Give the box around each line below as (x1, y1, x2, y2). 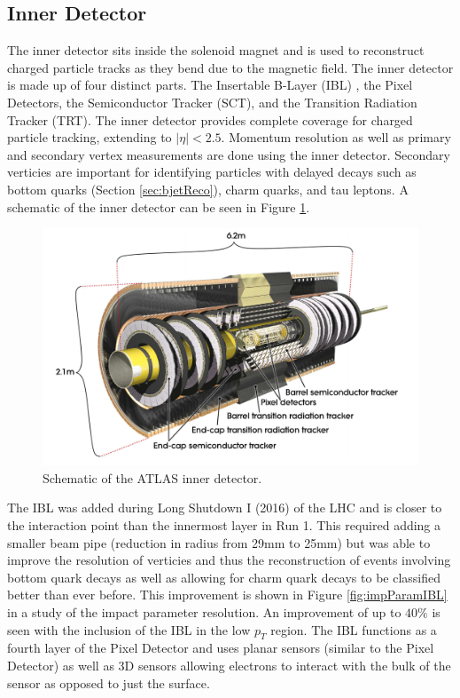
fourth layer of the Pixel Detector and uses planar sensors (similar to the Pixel (7, 639, 434, 657)
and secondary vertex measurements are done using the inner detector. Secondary (7, 145, 450, 163)
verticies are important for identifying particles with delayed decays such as (7, 163, 417, 181)
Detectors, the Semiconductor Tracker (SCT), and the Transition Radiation (7, 92, 417, 111)
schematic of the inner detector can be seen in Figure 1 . (7, 197, 310, 216)
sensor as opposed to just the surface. (7, 673, 210, 692)
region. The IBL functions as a (270, 620, 437, 639)
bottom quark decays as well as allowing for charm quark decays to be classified (7, 567, 441, 586)
